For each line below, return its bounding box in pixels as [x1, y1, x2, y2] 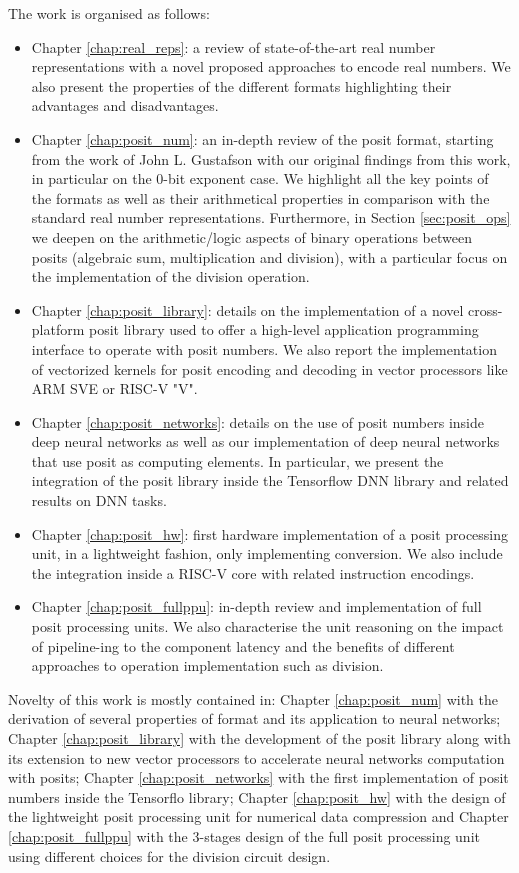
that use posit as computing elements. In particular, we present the [31, 450, 444, 471]
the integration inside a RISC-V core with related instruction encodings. [31, 562, 475, 583]
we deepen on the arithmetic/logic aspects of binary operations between [31, 226, 472, 247]
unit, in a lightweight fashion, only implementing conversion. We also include [31, 543, 503, 564]
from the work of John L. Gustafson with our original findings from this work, [31, 148, 511, 169]
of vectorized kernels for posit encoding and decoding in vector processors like [31, 358, 508, 379]
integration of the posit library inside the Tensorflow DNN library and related [31, 470, 509, 491]
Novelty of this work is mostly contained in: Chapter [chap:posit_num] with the [8, 688, 499, 709]
